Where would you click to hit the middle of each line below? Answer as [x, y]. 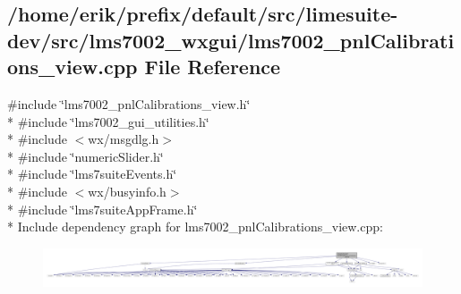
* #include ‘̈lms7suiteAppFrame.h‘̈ [102, 209]
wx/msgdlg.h [124, 139]
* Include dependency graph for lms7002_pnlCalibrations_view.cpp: [195, 227]
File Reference [213, 67]
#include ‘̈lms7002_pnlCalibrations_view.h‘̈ [129, 103]
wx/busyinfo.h [127, 191]
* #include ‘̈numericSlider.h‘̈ [85, 156]
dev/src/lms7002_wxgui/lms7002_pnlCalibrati [231, 40]
